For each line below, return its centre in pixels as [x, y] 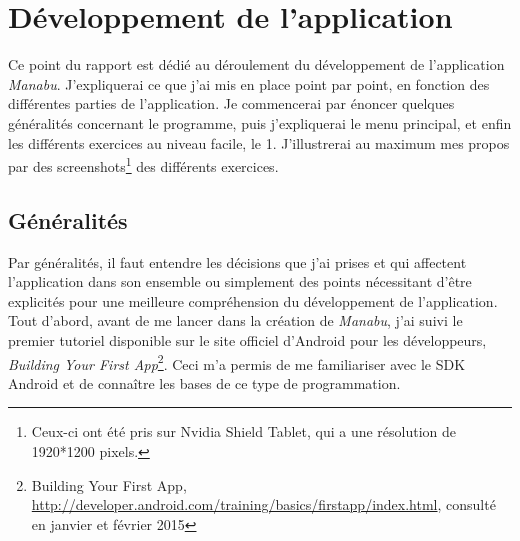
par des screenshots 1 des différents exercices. [143, 164]
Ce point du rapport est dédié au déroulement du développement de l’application [256, 64]
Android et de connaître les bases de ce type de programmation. [204, 382]
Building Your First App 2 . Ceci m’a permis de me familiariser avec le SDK [237, 362]
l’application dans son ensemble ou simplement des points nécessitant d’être [240, 281]
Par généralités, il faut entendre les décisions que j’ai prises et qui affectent [237, 261]
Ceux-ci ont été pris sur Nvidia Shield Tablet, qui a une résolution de [244, 431]
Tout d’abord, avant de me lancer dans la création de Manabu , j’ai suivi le [235, 320]
